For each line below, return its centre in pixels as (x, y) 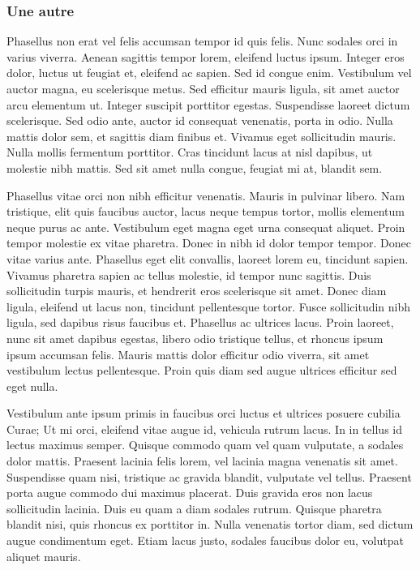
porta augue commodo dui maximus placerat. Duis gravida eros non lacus (190, 493)
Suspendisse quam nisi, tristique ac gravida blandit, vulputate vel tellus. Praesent (209, 476)
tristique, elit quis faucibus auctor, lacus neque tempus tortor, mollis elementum (206, 211)
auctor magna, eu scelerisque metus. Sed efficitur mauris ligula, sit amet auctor (203, 88)
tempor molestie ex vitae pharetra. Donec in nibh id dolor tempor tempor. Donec (209, 243)
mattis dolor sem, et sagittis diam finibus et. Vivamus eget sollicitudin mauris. (201, 136)
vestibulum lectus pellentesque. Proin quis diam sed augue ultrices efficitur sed (202, 370)
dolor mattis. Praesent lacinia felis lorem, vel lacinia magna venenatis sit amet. (202, 461)
